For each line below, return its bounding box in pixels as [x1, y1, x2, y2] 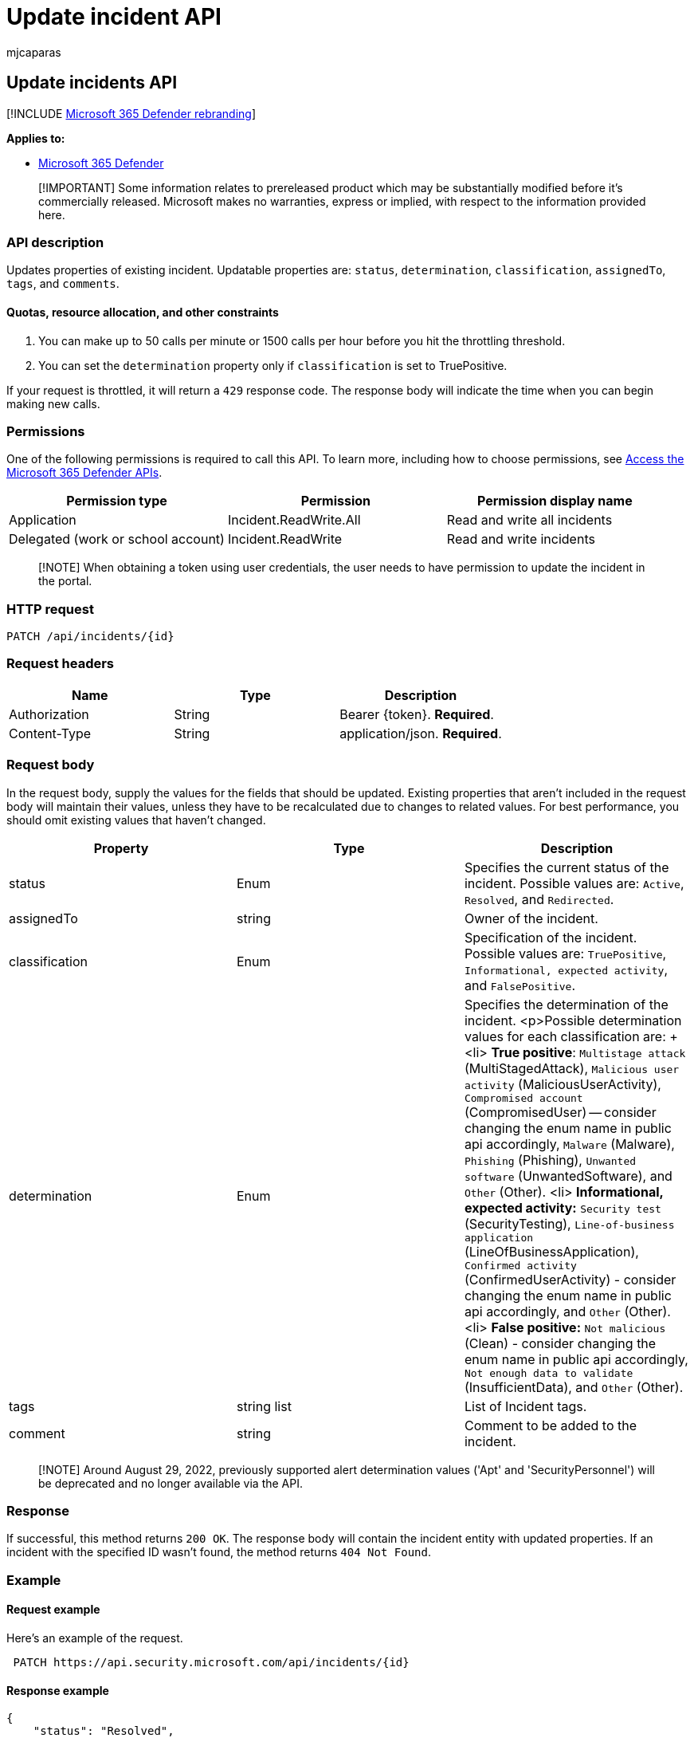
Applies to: [6, 131, 65, 145]
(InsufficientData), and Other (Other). [464, 1378, 684, 1395]
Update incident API [6, 3, 222, 30]
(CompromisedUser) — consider [464, 1103, 657, 1120]
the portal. [38, 574, 92, 588]
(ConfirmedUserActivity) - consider [464, 1271, 676, 1288]
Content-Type [9, 725, 92, 741]
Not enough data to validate [464, 1366, 633, 1379]
